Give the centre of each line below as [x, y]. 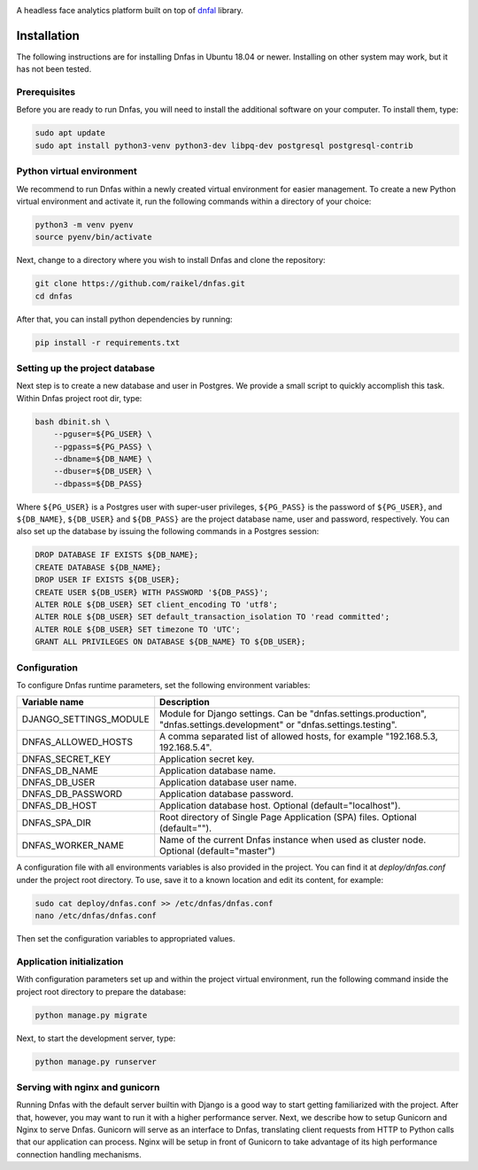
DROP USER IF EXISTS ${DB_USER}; [108, 580]
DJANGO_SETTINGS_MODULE [85, 719]
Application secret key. [207, 759]
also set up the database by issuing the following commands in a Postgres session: [168, 531]
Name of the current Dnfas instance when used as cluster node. [293, 840]
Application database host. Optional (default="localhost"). [280, 806]
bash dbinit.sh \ [73, 422]
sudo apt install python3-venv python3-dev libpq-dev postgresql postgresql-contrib [224, 145]
